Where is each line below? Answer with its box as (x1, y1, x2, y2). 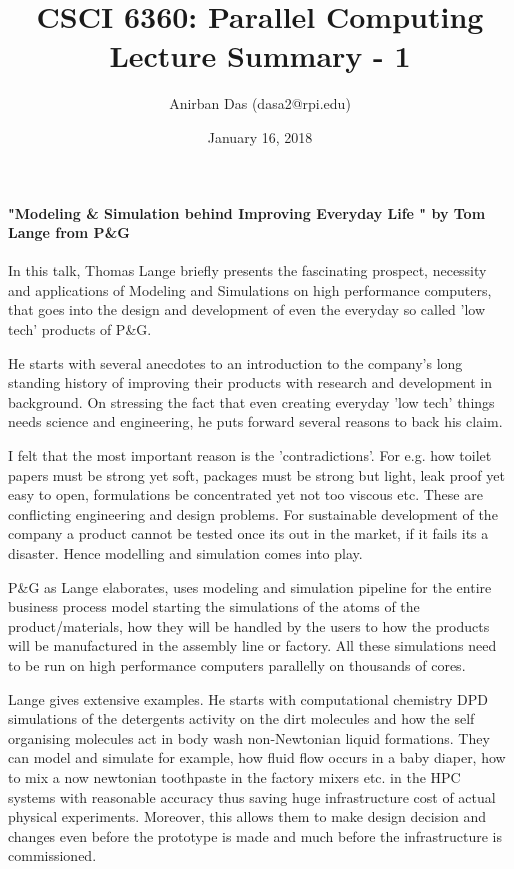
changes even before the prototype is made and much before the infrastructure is (8, 825, 503, 846)
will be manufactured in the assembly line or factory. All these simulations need (8, 635, 497, 656)
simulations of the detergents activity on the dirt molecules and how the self (8, 708, 475, 729)
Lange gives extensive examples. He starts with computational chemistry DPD (8, 688, 488, 709)
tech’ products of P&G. (8, 319, 152, 340)
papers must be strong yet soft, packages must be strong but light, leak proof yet (8, 464, 505, 485)
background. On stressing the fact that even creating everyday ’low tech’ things (8, 391, 495, 412)
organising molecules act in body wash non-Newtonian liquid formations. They (8, 727, 490, 748)
